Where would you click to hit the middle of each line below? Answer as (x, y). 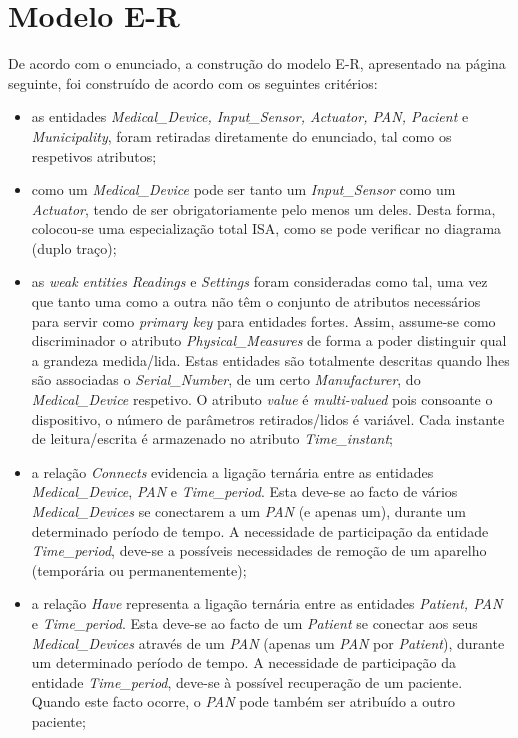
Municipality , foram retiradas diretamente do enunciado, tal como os (241, 135)
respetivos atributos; (94, 155)
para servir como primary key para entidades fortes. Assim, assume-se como (263, 320)
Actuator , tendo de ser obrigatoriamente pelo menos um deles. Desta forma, (263, 208)
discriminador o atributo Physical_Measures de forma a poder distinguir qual (269, 340)
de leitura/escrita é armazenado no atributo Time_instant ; (212, 438)
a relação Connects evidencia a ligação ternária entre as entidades (232, 471)
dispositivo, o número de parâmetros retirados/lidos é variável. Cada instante (268, 418)
